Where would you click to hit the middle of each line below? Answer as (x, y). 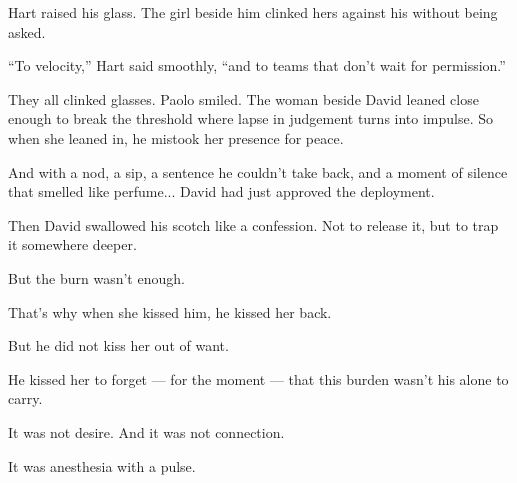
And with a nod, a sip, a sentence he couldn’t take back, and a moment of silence (258, 171)
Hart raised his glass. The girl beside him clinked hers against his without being (253, 12)
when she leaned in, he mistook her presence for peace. (176, 137)
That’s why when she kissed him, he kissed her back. (170, 311)
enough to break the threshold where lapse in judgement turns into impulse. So (251, 118)
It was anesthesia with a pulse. (102, 465)
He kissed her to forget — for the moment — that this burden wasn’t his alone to (258, 378)
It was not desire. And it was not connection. (146, 431)
